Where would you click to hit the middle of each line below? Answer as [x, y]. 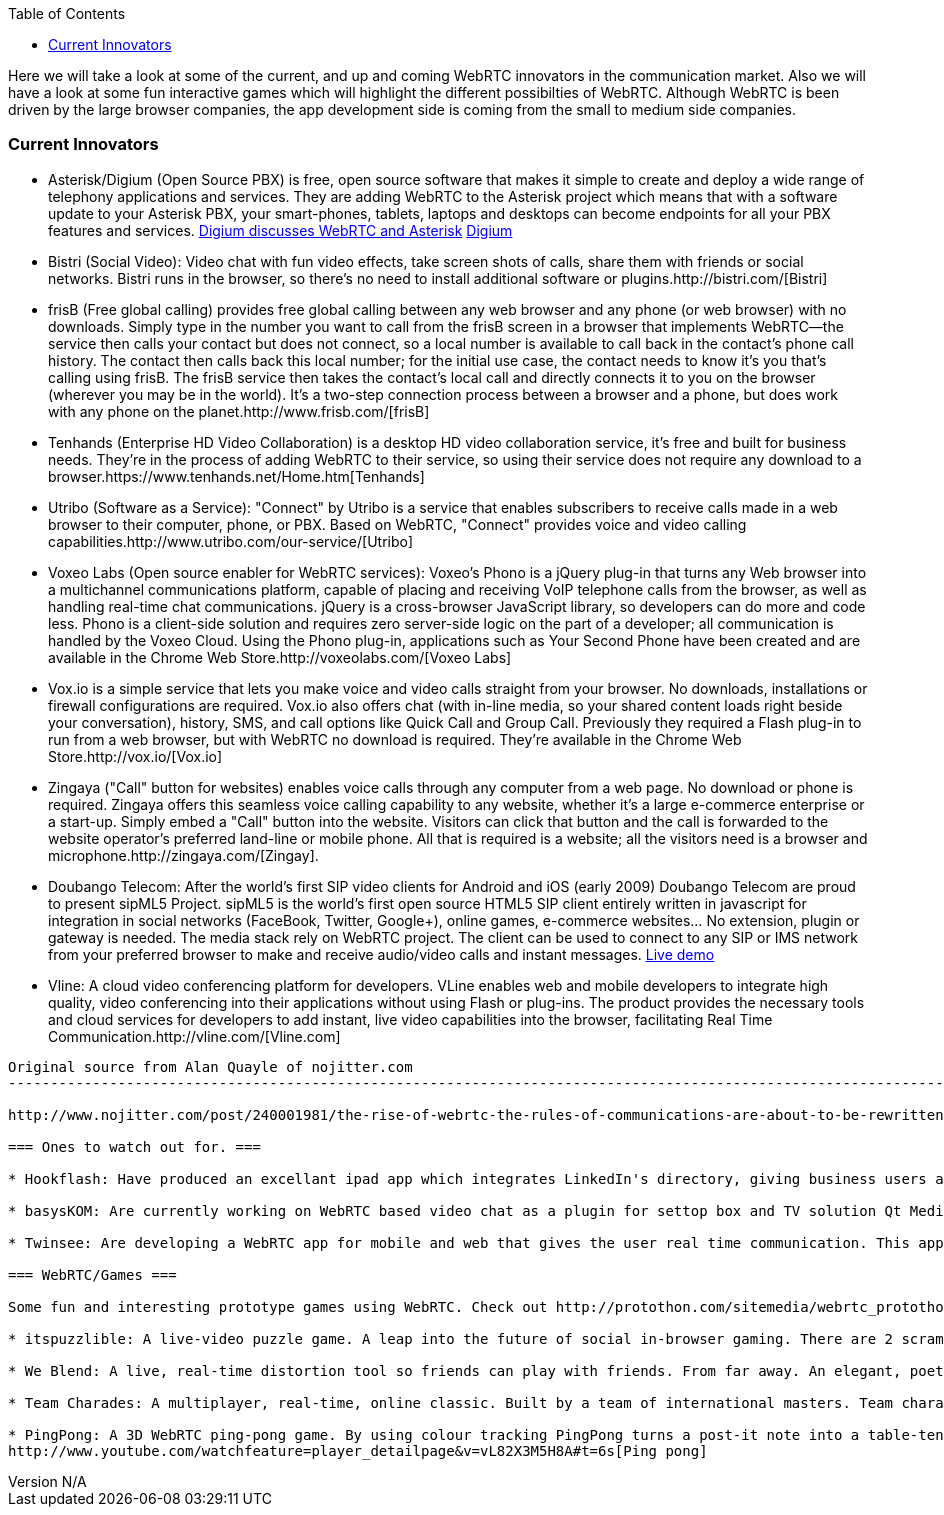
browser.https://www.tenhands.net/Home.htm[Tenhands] [236, 476]
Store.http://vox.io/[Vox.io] [135, 756]
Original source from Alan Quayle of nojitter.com [210, 1066]
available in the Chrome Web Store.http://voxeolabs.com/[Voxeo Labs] [280, 657]
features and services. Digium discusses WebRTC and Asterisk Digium [280, 230]
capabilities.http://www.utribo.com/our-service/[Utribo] [231, 541]
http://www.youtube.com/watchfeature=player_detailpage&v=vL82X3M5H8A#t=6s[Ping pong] [358, 1450]
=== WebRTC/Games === [92, 1274]
